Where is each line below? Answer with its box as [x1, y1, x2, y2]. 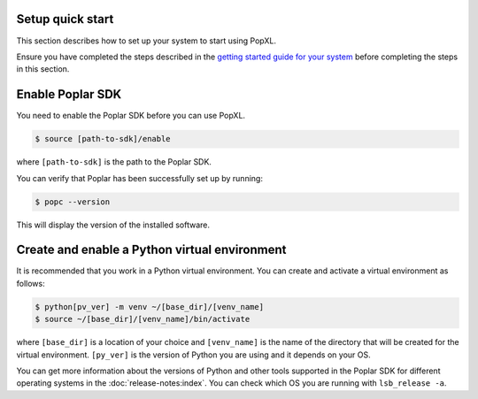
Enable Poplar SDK [16, 87, 122, 102]
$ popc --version [35, 196, 111, 207]
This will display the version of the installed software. [16, 219, 211, 230]
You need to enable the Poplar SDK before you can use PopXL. [16, 111, 246, 121]
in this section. [16, 64, 70, 74]
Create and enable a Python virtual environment [16, 242, 287, 257]
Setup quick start [16, 12, 114, 27]
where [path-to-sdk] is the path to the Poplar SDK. [16, 157, 212, 167]
